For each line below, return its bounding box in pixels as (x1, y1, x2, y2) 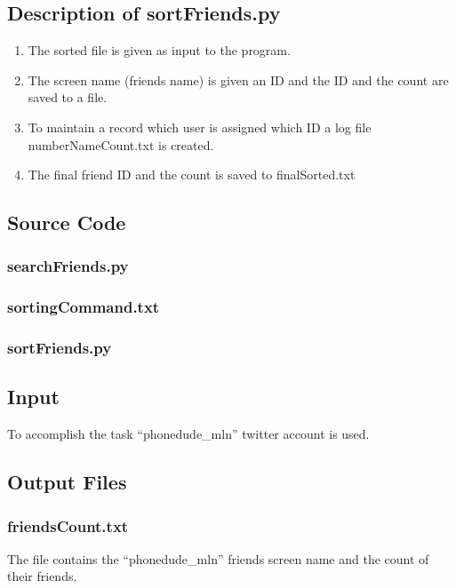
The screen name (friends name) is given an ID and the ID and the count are (28, 70, 449, 89)
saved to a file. (28, 88, 108, 107)
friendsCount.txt (7, 514, 129, 536)
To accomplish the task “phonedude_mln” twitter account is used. (7, 425, 370, 443)
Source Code (7, 209, 126, 236)
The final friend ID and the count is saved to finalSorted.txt (28, 165, 356, 184)
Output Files (7, 468, 127, 496)
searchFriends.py (7, 255, 129, 277)
